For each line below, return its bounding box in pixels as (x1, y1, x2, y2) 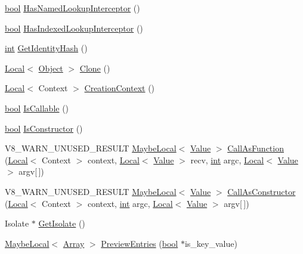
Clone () (79, 61, 110, 74)
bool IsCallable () (5, 101, 69, 114)
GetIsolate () (38, 217, 85, 230)
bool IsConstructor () (5, 122, 83, 134)
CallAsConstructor (227, 185, 296, 197)
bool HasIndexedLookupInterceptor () (5, 21, 143, 34)
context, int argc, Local (88, 197, 173, 209)
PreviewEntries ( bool (101, 237, 178, 249)
